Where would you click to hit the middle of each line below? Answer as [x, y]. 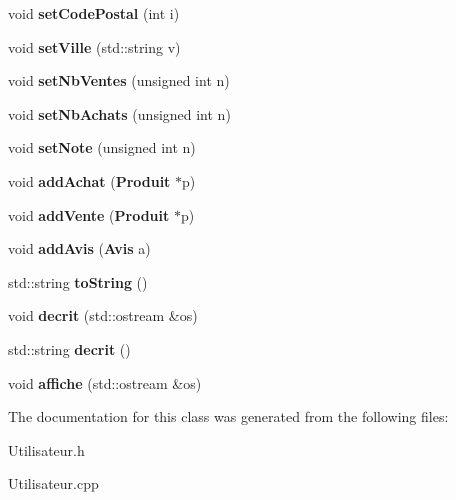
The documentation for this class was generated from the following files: [228, 416]
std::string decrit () [69, 348]
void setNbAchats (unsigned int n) [119, 113]
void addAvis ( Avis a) [79, 248]
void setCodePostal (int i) [94, 13]
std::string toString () [78, 281]
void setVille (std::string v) [94, 46]
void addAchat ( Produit [89, 180]
